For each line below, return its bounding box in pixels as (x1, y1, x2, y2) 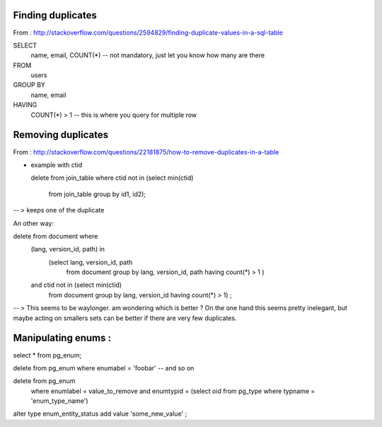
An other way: (13, 219, 54, 227)
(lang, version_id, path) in (30, 245, 105, 254)
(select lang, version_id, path (48, 258, 133, 266)
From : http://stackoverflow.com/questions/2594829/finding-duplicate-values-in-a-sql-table (13, 28, 283, 37)
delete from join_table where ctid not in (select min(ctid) (30, 173, 194, 182)
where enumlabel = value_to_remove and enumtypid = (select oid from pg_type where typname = (30, 387, 316, 395)
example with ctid (30, 160, 83, 169)
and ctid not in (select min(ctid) (30, 280, 122, 290)
